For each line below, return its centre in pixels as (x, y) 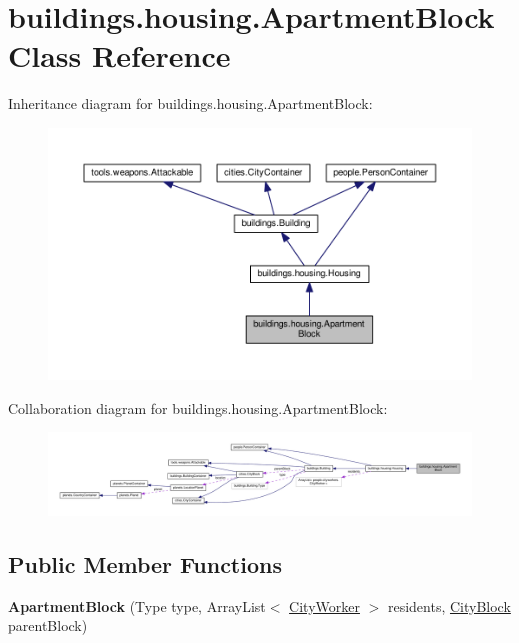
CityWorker (324, 605)
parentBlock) (48, 625)
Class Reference (119, 55)
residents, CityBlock (449, 605)
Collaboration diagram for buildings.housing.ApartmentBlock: (198, 407)
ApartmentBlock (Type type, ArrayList (137, 605)
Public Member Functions (145, 564)
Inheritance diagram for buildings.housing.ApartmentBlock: (190, 103)
